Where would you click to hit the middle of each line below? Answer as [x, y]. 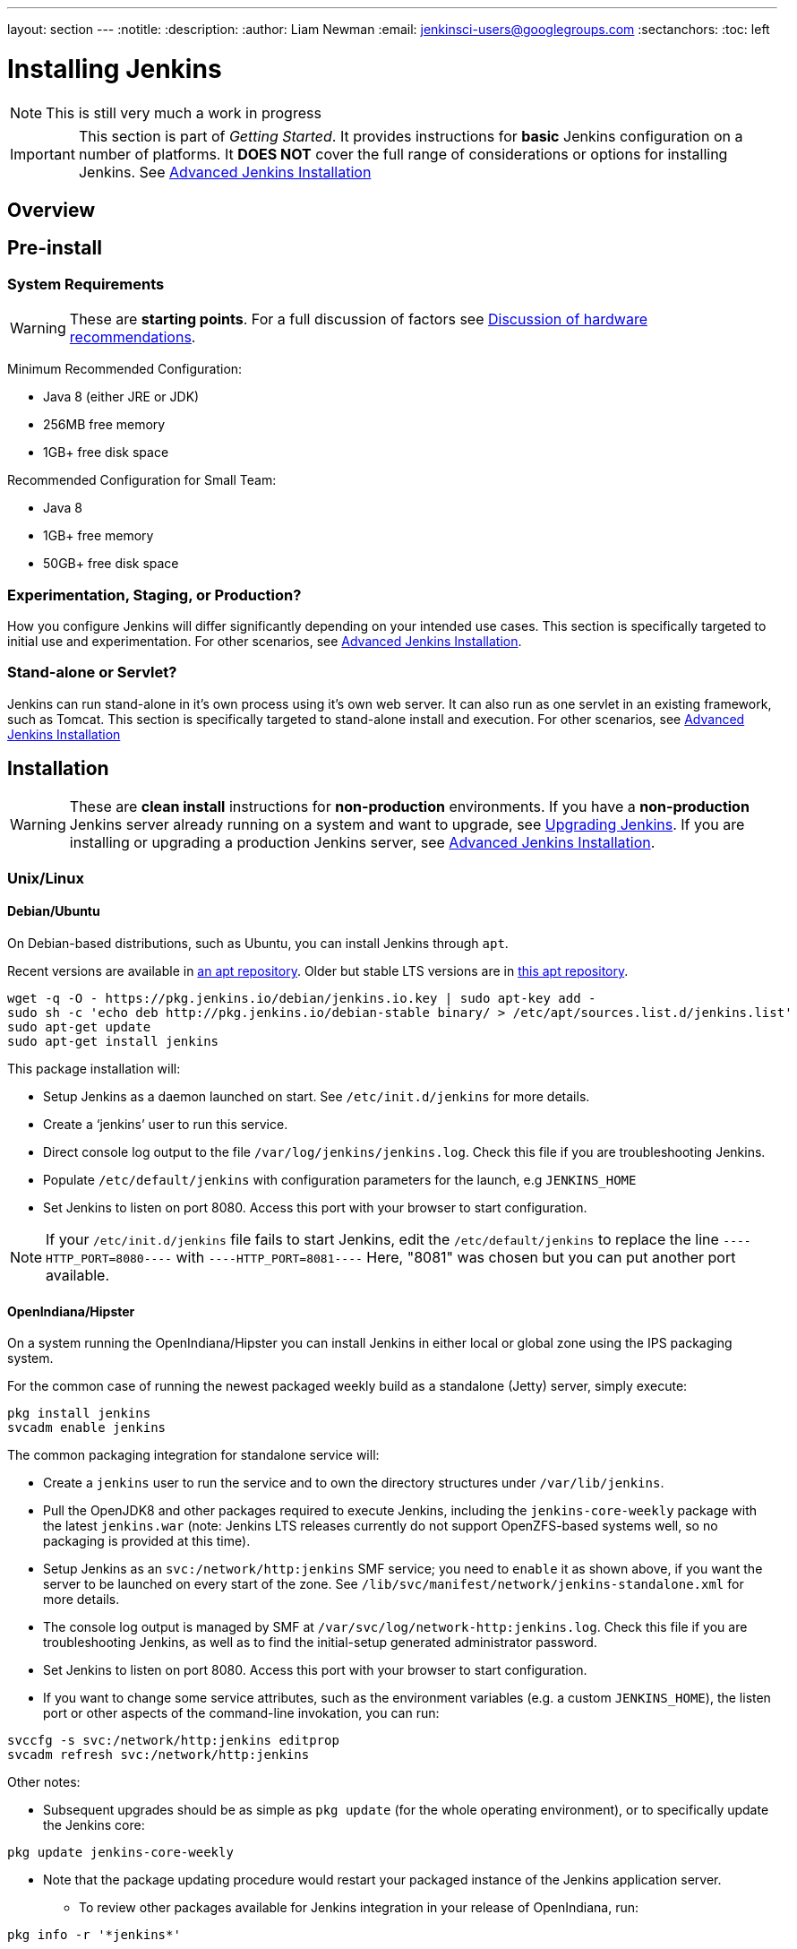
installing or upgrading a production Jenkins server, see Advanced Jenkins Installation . [362, 843]
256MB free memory [104, 425]
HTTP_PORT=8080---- [109, 1259]
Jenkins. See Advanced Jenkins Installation [225, 172]
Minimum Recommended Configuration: [125, 369]
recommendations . [133, 337]
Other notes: [44, 1782]
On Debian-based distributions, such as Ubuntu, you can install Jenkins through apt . [258, 944]
